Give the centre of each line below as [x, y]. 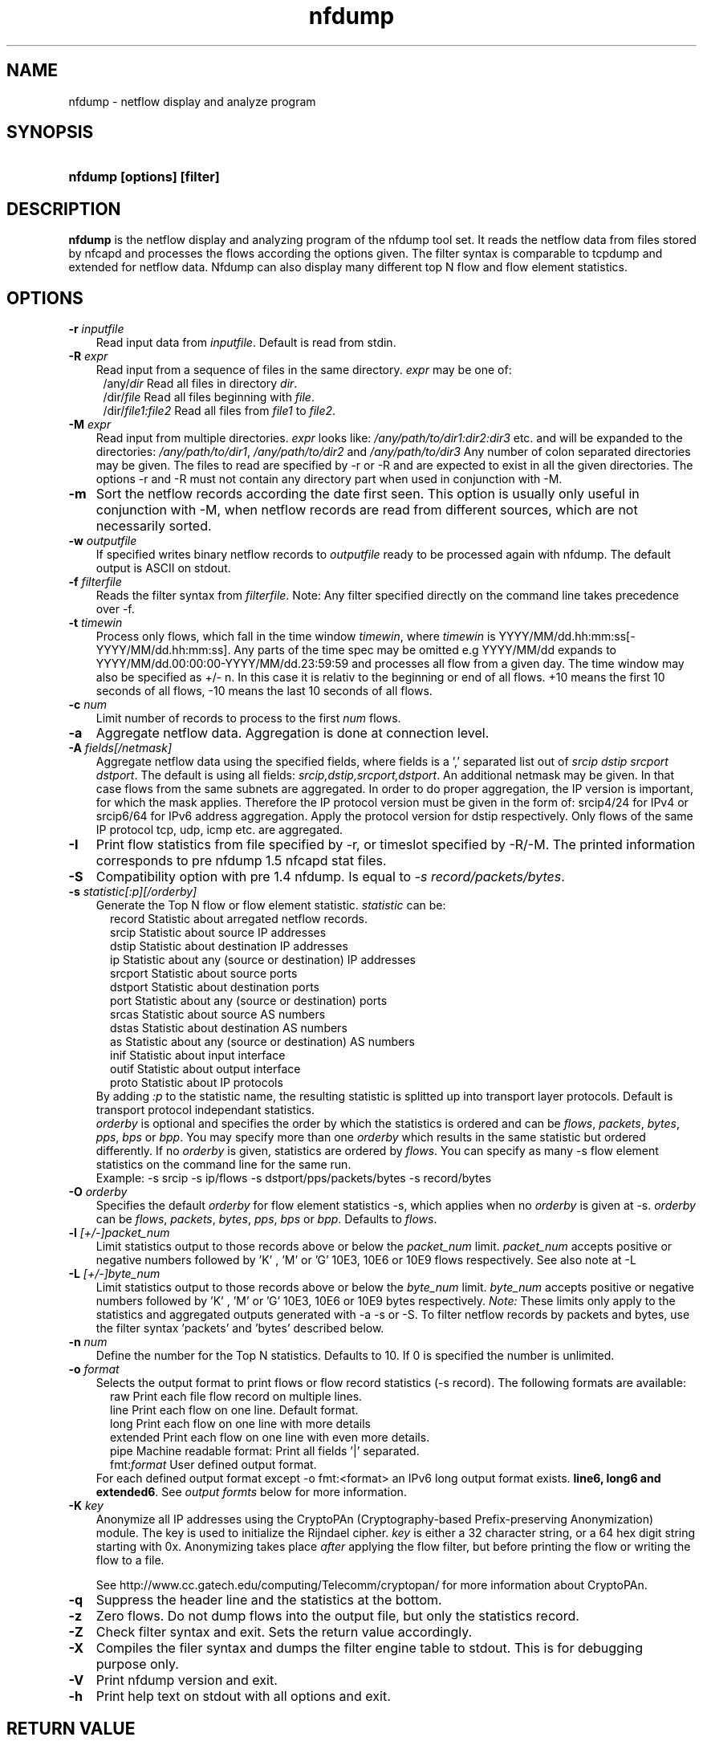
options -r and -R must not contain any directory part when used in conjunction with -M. [329, 479]
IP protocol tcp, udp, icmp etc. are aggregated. [219, 830]
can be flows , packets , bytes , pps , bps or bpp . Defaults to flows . [266, 1219]
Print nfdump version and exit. [187, 1680]
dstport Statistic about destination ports [215, 987]
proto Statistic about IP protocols [197, 1083]
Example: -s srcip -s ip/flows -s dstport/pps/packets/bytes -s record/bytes [294, 1178]
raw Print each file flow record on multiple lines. [236, 1397]
